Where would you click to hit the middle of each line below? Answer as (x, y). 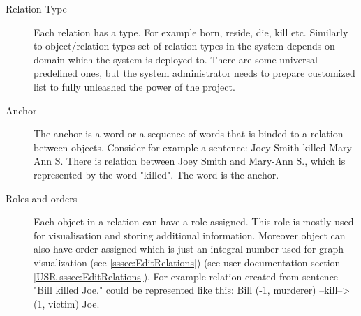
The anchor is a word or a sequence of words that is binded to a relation (189, 134)
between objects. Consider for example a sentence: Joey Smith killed (180, 147)
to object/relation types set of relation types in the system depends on (184, 46)
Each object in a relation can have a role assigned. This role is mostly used (194, 221)
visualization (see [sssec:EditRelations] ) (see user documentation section (187, 262)
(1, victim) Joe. (67, 303)
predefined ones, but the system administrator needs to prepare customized (194, 73)
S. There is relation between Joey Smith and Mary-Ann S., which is (200, 161)
